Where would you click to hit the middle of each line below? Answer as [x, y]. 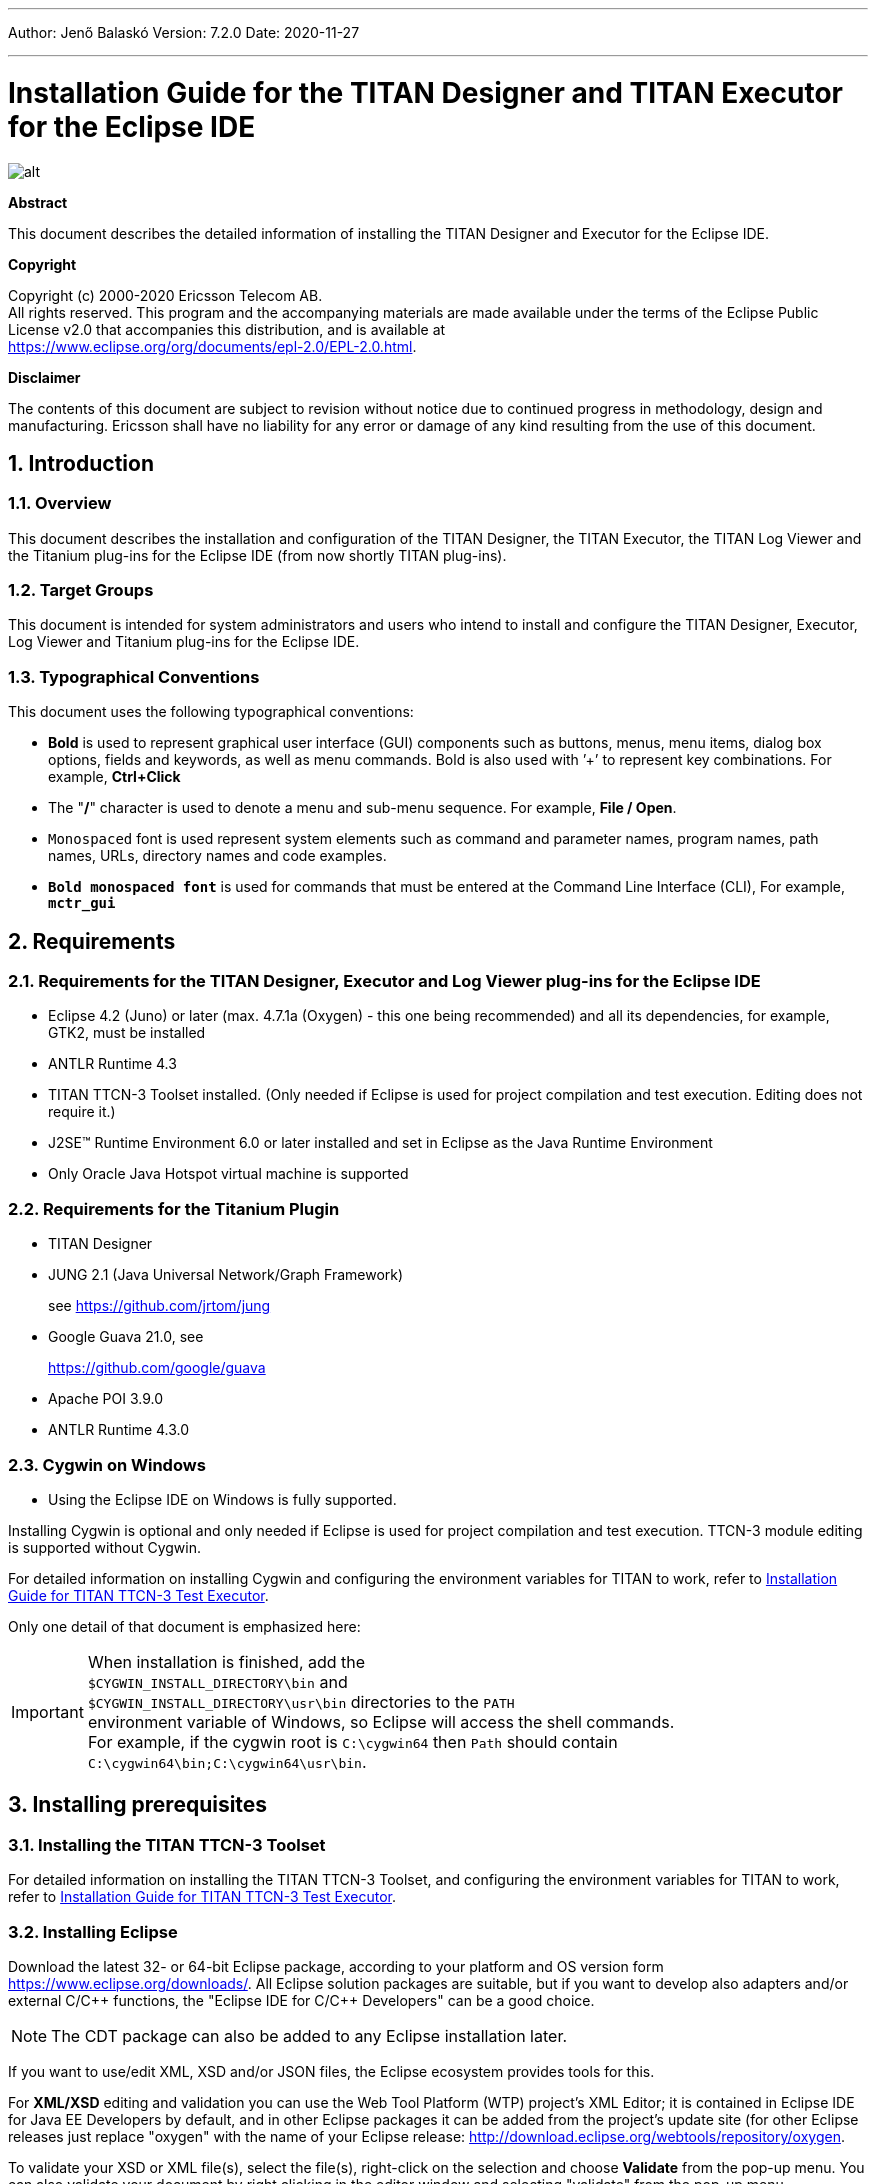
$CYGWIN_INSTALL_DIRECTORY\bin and [217, 1681]
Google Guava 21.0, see [126, 1337]
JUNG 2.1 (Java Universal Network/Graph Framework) [226, 1275]
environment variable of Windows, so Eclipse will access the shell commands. [381, 1721]
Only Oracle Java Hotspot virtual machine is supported [228, 1174]
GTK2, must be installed [127, 1033]
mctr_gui [82, 903]
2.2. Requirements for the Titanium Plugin [174, 1208]
